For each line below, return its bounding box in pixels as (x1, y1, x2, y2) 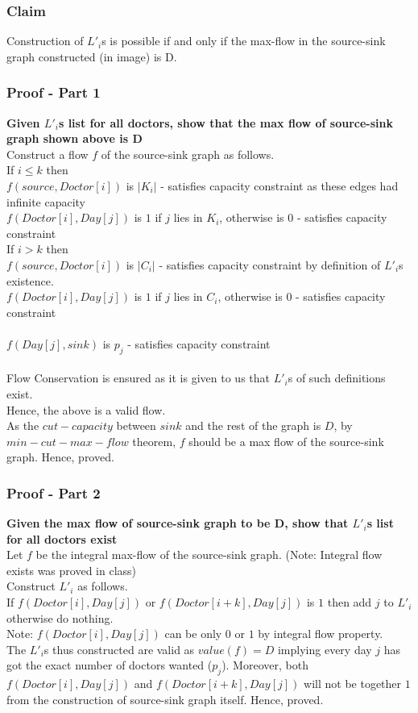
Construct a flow (6, 145, 89, 162)
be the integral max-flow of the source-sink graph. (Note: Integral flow (35, 546, 383, 563)
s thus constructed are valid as (43, 640, 195, 657)
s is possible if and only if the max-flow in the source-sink (101, 32, 386, 49)
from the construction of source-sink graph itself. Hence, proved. (6, 690, 324, 707)
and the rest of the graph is (185, 417, 321, 434)
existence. (6, 272, 54, 289)
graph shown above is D (6, 130, 143, 147)
